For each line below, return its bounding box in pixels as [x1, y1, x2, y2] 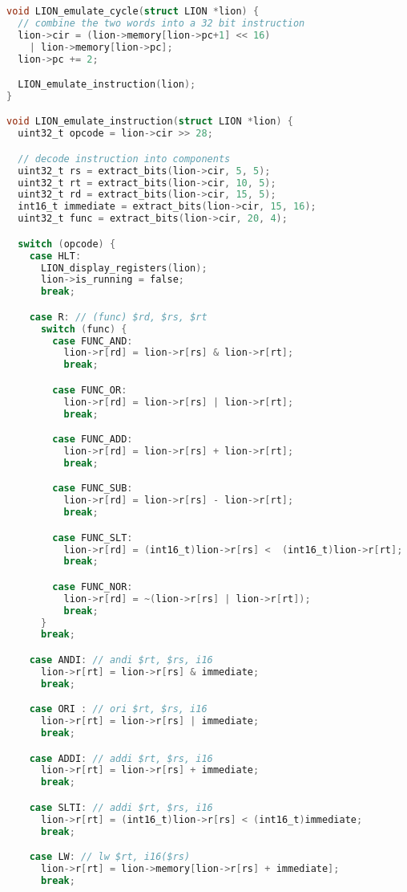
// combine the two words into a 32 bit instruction [18, 17, 305, 29]
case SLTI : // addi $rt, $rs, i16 [29, 801, 213, 813]
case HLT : [29, 250, 82, 262]
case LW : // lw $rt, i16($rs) [29, 851, 191, 863]
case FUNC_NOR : [52, 580, 133, 593]
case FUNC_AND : [52, 335, 133, 347]
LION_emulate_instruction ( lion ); [18, 79, 196, 91]
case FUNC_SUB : [52, 483, 133, 495]
